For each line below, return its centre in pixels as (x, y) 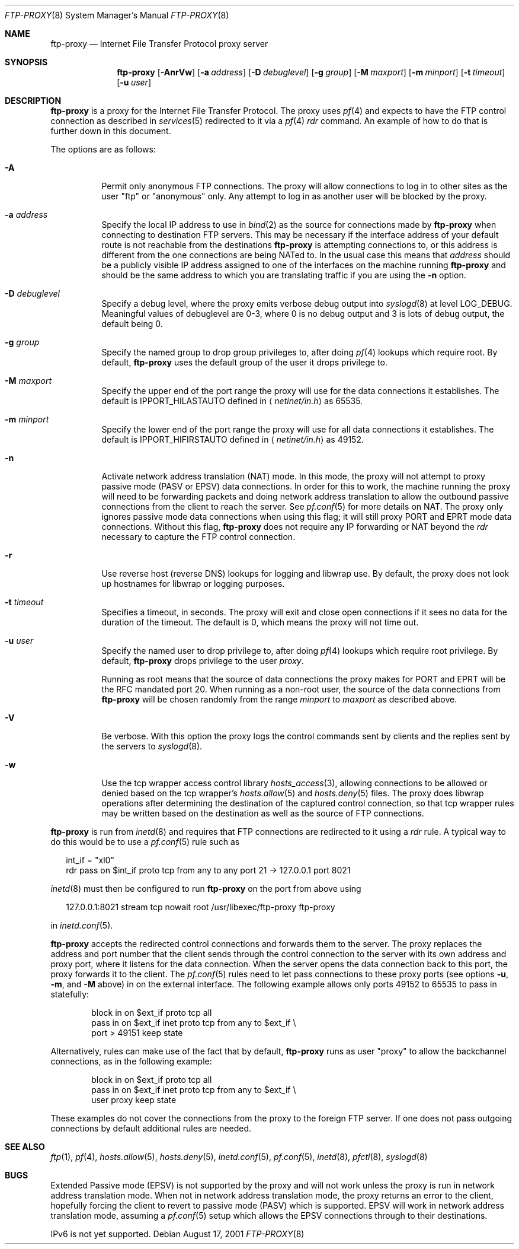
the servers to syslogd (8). (152, 746)
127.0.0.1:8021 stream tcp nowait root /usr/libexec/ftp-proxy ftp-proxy (201, 907)
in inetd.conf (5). (82, 925)
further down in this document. (111, 131)
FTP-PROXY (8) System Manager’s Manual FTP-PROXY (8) (117, 15)
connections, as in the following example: (131, 1061)
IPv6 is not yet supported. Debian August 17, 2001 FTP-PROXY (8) (177, 1234)
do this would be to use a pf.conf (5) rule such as (145, 842)
